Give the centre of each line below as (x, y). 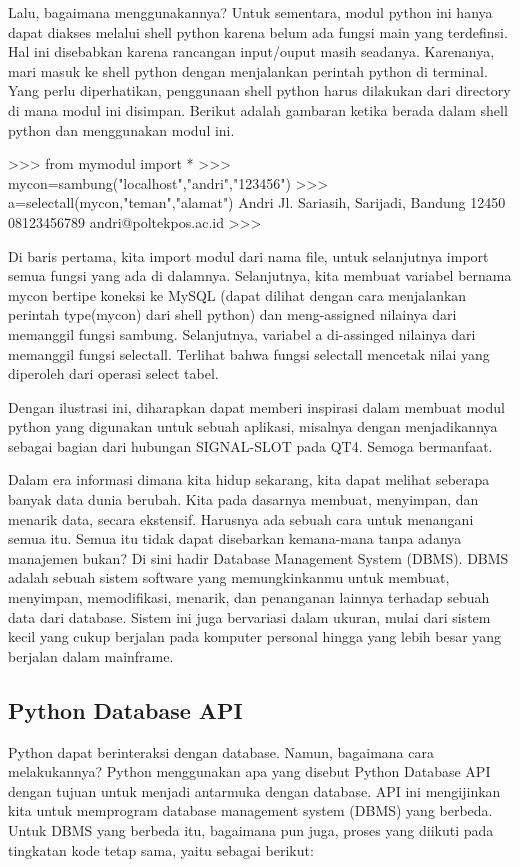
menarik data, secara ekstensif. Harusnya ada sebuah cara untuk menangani (241, 518)
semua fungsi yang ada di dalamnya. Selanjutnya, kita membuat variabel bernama (260, 275)
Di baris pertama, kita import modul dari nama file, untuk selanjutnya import (248, 255)
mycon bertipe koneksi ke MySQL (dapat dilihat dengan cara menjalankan (237, 294)
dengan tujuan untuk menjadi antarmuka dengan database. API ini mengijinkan (254, 790)
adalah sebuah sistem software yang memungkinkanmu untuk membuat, (229, 577)
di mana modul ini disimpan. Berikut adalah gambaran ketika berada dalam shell (258, 109)
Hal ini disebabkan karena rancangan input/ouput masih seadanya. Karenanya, (251, 51)
